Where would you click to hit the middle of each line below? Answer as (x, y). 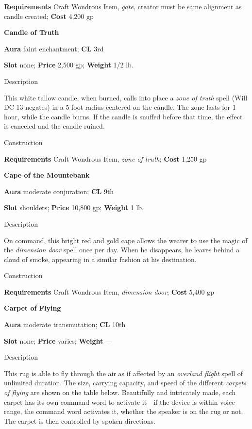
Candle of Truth (32, 32)
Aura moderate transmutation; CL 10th (65, 324)
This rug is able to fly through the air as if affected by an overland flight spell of (123, 373)
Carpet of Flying (33, 308)
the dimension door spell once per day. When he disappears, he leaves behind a (122, 250)
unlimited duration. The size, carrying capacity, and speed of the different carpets (125, 383)
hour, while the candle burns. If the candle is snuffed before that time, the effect (123, 116)
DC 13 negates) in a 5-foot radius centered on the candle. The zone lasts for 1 (120, 107)
